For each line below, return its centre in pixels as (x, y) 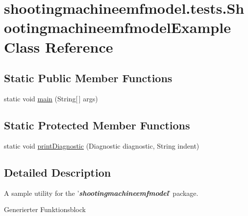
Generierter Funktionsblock (45, 209)
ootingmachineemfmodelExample (117, 27)
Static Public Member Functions (88, 78)
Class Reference (59, 46)
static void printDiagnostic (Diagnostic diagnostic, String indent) (102, 145)
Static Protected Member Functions (97, 125)
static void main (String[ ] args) (51, 98)
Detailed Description (58, 172)
